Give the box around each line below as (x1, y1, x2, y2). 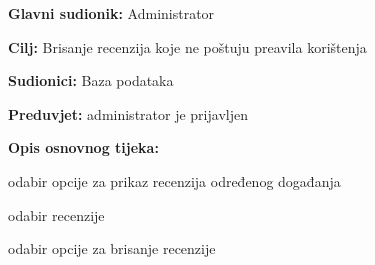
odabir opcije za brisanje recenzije (8, 238, 216, 259)
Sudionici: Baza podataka (8, 70, 174, 91)
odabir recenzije (8, 204, 105, 225)
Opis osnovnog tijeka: (8, 137, 159, 158)
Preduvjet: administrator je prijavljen (8, 103, 248, 124)
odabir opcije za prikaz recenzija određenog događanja (8, 170, 341, 191)
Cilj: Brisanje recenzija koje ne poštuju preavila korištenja (8, 36, 367, 57)
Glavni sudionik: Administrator (8, 3, 215, 23)
